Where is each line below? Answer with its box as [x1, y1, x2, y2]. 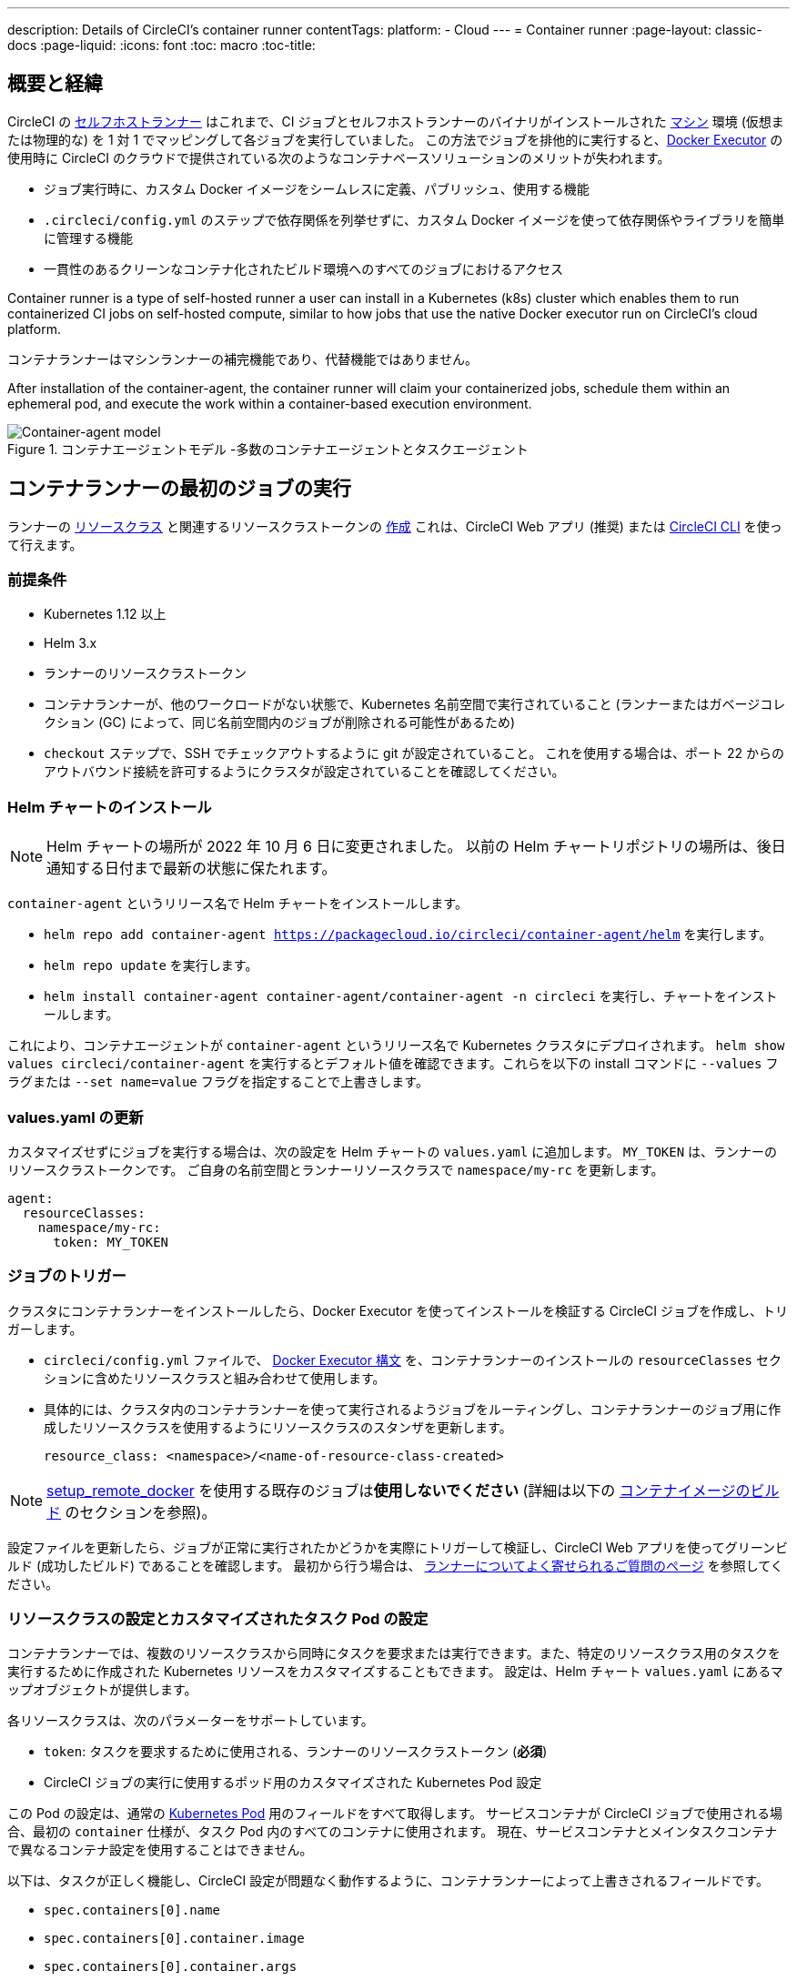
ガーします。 [7, 1320, 83, 1337]
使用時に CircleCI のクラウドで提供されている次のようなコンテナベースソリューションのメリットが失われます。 [7, 149, 671, 166]
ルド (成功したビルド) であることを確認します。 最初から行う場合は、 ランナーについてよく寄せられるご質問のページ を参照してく [7, 1557, 783, 1573]
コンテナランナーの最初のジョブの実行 [7, 477, 351, 500]
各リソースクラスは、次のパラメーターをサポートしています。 [7, 1713, 374, 1729]
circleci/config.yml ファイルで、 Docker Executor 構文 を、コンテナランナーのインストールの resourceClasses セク [44, 1351, 782, 1368]
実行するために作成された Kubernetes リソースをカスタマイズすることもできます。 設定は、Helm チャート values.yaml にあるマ [7, 1663, 783, 1680]
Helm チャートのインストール [7, 797, 212, 816]
